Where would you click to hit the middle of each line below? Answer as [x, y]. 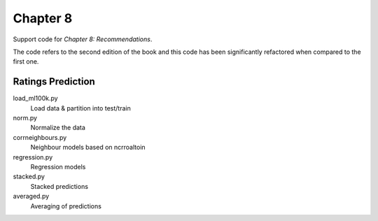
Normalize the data [58, 128]
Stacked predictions [59, 186]
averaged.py [31, 197]
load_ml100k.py [36, 99]
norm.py [25, 118]
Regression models [58, 166]
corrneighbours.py [40, 137]
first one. [26, 62]
